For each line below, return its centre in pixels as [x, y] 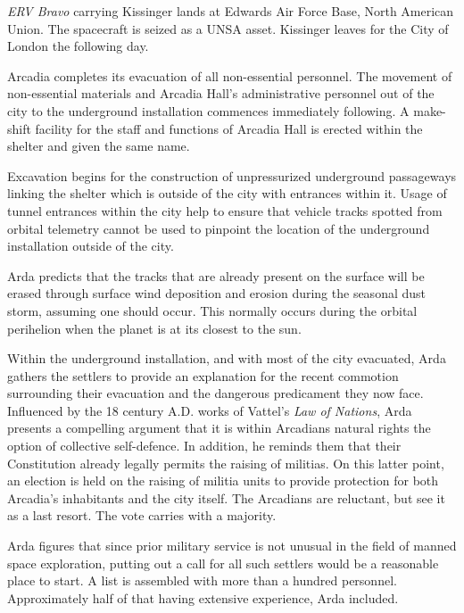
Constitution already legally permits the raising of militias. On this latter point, [226, 463]
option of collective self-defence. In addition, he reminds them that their [204, 446]
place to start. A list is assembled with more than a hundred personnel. [202, 580]
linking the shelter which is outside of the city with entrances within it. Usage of [227, 193]
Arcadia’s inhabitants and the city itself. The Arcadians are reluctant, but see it [226, 497]
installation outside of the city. [91, 246]
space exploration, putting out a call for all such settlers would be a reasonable [223, 563]
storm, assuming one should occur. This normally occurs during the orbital [212, 310]
